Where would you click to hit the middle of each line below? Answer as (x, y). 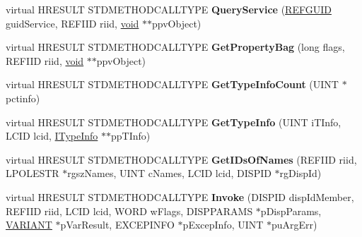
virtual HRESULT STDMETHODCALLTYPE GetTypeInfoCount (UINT (172, 84)
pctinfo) (23, 98)
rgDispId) (300, 173)
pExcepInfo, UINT (223, 225)
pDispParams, (291, 211)
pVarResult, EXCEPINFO (117, 225)
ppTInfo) (130, 136)
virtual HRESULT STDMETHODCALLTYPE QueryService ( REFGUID (169, 9)
